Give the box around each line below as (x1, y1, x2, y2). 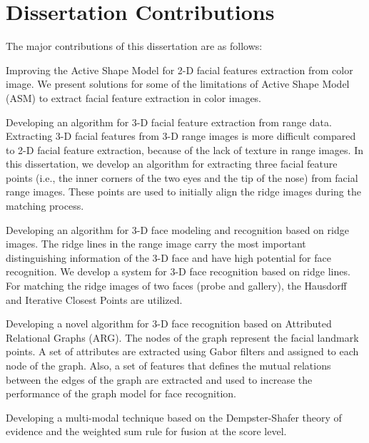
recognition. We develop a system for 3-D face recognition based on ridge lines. (6, 264, 350, 279)
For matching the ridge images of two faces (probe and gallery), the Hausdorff (6, 278, 347, 293)
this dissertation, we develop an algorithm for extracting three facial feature (6, 156, 338, 171)
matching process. (6, 198, 84, 213)
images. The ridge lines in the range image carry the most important (6, 236, 306, 251)
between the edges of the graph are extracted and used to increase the (6, 372, 313, 387)
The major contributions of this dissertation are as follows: (6, 39, 263, 54)
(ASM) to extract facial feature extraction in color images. (6, 90, 262, 105)
